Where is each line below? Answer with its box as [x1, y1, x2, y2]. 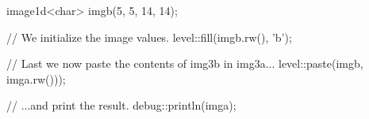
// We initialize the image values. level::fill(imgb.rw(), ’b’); [6, 28, 292, 45]
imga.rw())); [6, 70, 66, 87]
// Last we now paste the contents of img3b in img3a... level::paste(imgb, [6, 55, 363, 72]
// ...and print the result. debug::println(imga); [6, 97, 236, 113]
